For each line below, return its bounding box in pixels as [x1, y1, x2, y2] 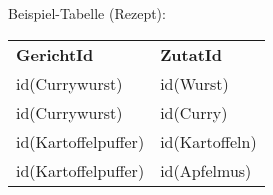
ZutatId [160, 42, 223, 66]
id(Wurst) [160, 71, 229, 95]
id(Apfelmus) [160, 158, 252, 182]
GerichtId [16, 42, 94, 66]
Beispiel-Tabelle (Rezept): [8, 3, 166, 23]
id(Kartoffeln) [160, 129, 257, 153]
